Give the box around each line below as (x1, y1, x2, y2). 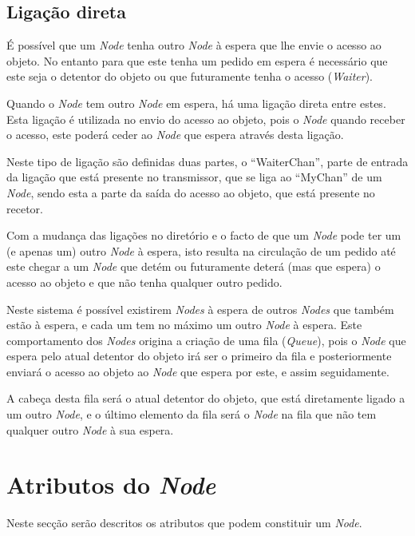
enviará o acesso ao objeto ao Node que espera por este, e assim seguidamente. (6, 363, 389, 379)
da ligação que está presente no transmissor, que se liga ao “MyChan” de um (6, 169, 382, 185)
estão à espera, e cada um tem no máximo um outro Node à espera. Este (6, 316, 362, 333)
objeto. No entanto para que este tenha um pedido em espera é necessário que (6, 52, 388, 69)
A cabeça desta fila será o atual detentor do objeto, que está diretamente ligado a (6, 390, 405, 407)
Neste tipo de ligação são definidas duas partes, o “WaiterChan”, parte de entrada (6, 153, 409, 169)
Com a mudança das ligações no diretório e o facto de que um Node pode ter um (6, 227, 401, 244)
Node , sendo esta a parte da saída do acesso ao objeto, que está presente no (6, 184, 375, 201)
